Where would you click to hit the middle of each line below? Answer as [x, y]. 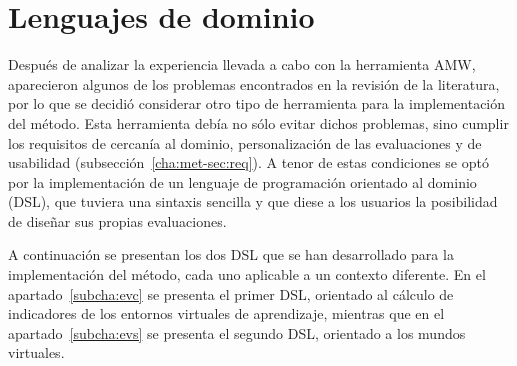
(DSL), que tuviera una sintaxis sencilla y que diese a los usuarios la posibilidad [253, 201]
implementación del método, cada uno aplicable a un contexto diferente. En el [247, 274]
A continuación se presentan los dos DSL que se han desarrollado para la [231, 254]
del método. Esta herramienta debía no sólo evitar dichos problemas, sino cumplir [258, 122]
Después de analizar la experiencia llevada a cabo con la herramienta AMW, [242, 64]
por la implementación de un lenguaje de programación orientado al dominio [242, 181]
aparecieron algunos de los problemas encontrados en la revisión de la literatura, [254, 83]
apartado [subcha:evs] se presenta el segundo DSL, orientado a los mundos [237, 332]
